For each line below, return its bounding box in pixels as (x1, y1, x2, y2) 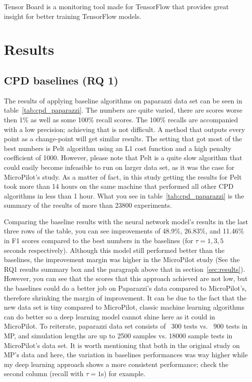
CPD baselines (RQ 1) (4, 72, 119, 87)
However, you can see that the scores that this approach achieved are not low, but (4, 273, 248, 283)
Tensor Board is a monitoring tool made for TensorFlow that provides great (4, 1, 229, 11)
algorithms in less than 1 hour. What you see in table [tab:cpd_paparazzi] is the (4, 190, 244, 200)
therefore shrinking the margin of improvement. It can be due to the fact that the (4, 292, 247, 302)
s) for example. (101, 368, 145, 379)
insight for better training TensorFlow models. (4, 11, 142, 21)
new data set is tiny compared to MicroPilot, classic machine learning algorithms (4, 302, 245, 312)
